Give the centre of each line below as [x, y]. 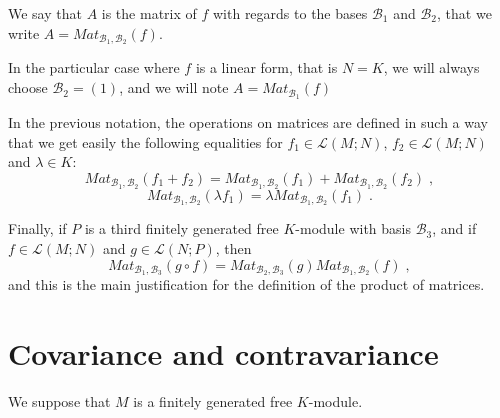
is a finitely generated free [213, 401]
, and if [454, 228]
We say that [45, 13]
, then [233, 248]
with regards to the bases [290, 13]
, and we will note [174, 87]
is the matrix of [149, 13]
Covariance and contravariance [223, 353]
